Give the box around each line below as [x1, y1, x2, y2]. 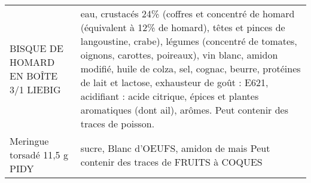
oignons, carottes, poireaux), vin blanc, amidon [80, 48, 278, 62]
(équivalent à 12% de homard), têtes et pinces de [80, 20, 285, 34]
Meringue [10, 134, 49, 148]
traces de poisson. [80, 117, 155, 130]
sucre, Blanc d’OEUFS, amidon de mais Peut [80, 141, 270, 155]
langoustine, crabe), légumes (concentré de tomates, [80, 34, 297, 48]
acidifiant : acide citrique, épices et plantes [80, 89, 259, 103]
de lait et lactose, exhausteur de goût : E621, [80, 75, 269, 89]
